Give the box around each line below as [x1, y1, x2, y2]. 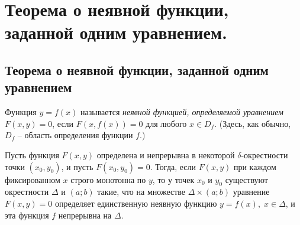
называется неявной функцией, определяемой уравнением [80, 106, 283, 118]
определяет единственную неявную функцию [54, 197, 217, 209]
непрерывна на [58, 208, 112, 221]
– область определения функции [17, 129, 133, 141]
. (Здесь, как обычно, [214, 117, 291, 129]
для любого [146, 117, 187, 129]
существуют [225, 173, 268, 185]
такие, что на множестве [97, 185, 186, 198]
